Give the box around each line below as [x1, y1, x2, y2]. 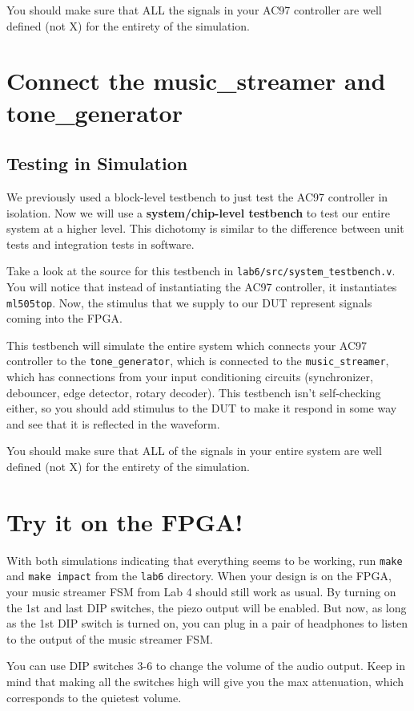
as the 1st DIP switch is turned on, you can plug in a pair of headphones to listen [6, 615, 408, 632]
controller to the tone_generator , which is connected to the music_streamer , [6, 352, 389, 369]
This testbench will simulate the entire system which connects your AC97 [6, 336, 368, 353]
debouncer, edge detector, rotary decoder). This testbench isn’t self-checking [6, 384, 381, 400]
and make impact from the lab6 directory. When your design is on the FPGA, [6, 567, 392, 584]
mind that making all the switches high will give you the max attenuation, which [6, 673, 404, 690]
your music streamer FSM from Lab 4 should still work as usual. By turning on [6, 583, 396, 600]
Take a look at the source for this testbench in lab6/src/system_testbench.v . [6, 262, 396, 279]
